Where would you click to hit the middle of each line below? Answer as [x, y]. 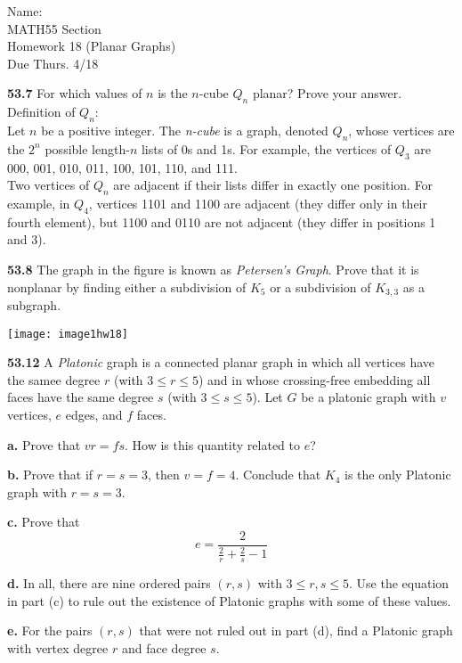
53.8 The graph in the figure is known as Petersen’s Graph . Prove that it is [213, 269]
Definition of [41, 112]
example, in [39, 203]
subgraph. [34, 304]
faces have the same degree [81, 397]
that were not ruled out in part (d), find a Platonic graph [296, 630]
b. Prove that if [50, 475]
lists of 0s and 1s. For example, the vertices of [266, 148]
